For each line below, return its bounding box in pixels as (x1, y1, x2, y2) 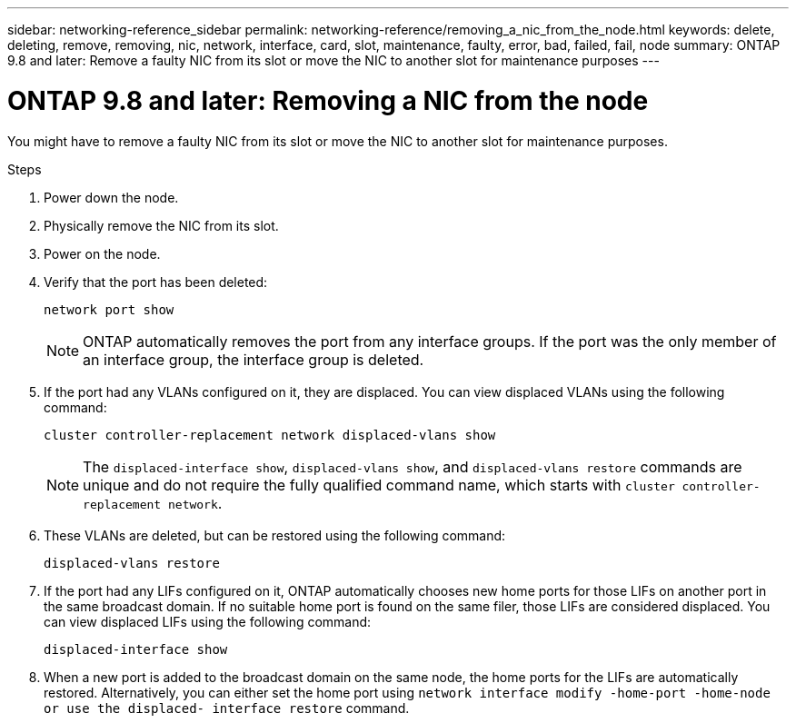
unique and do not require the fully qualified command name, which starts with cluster (83, 475, 675, 494)
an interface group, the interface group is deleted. (83, 350, 424, 369)
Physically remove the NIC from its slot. (44, 217, 279, 233)
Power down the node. (44, 189, 179, 205)
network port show (44, 302, 174, 317)
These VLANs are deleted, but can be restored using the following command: (44, 527, 506, 543)
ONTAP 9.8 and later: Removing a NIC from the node (7, 84, 649, 116)
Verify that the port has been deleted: (44, 273, 268, 290)
